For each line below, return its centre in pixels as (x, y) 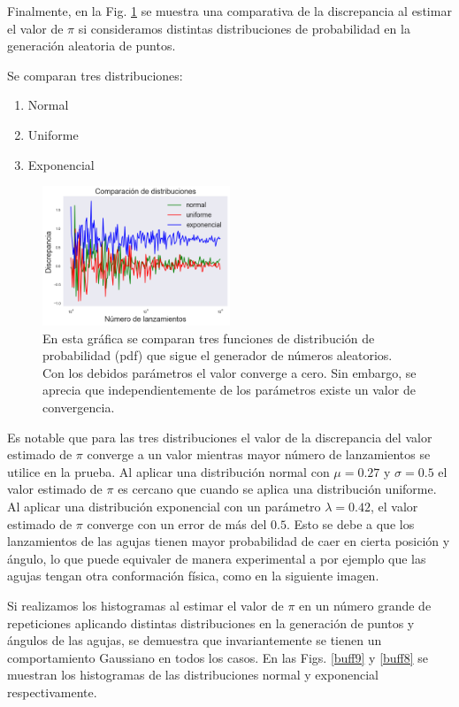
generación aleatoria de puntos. (92, 46)
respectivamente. (52, 692)
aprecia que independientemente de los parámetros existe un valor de (229, 390)
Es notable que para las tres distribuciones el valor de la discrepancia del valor (220, 437)
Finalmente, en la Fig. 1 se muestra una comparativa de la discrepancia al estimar (229, 11)
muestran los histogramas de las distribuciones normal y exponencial (193, 675)
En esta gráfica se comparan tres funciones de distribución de (209, 338)
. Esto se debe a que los (350, 523)
